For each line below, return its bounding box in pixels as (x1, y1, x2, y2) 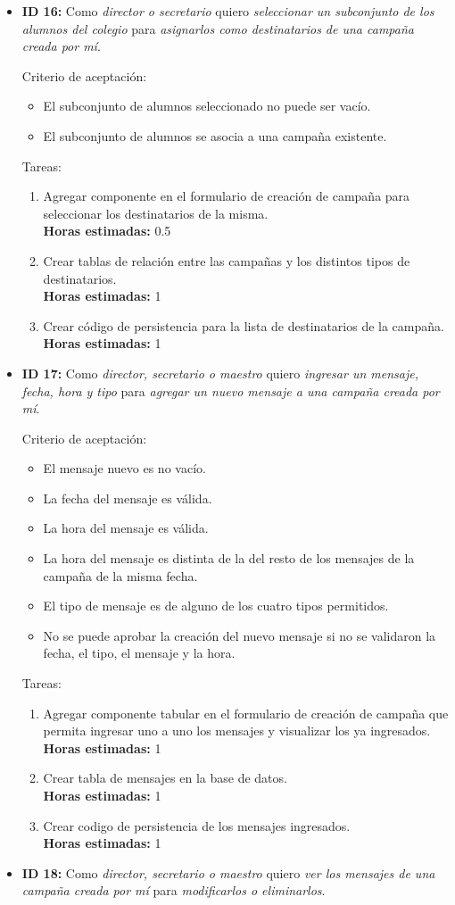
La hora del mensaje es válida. (43, 519, 209, 537)
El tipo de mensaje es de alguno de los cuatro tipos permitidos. (43, 596, 389, 615)
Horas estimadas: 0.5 (43, 221, 171, 240)
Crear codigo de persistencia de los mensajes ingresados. (43, 816, 351, 834)
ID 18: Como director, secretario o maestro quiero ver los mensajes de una (21, 863, 435, 882)
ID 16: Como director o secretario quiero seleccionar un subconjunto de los (21, 2, 434, 20)
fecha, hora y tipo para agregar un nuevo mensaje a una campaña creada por (21, 381, 440, 400)
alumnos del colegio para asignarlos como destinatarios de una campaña (21, 19, 414, 37)
